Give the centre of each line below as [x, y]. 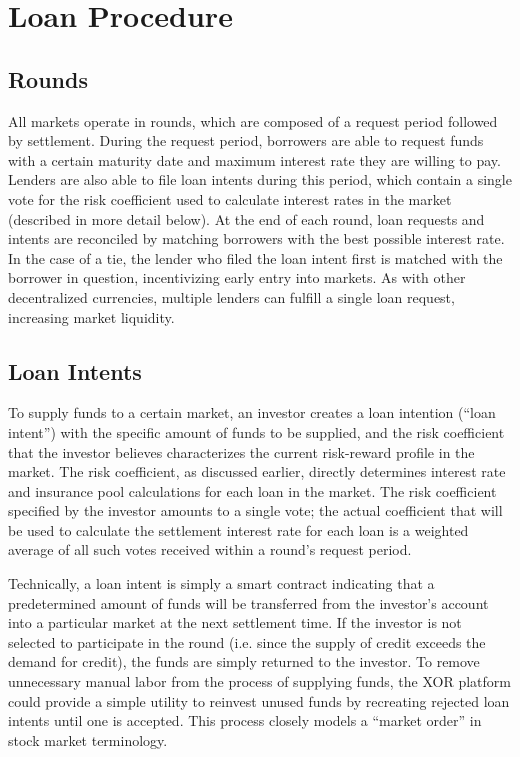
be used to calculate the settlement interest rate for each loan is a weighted [238, 529]
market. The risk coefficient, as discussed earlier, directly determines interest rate [257, 471]
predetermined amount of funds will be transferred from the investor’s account [248, 602]
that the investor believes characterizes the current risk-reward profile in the [241, 451]
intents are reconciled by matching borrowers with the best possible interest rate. [256, 238]
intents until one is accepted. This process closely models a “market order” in [245, 720]
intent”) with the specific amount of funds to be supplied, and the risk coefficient [256, 431]
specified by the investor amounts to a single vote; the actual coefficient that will [255, 510]
